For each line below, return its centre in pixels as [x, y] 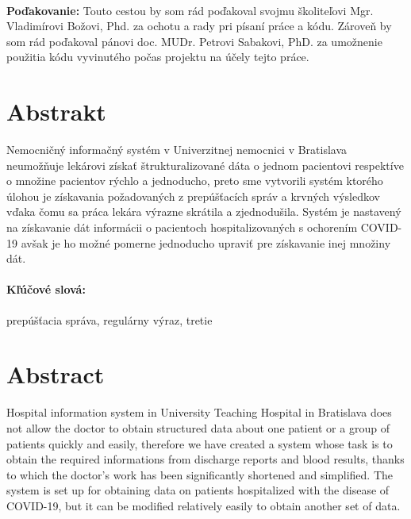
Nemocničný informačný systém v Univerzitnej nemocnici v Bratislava [177, 150]
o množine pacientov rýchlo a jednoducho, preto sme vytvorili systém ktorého [195, 181]
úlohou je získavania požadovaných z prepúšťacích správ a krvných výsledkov [193, 196]
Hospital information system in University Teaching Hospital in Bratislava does [199, 412]
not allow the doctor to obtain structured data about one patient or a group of [198, 427]
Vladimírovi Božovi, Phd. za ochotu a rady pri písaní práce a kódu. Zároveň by [199, 26]
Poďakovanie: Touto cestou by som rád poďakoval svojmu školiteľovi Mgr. [190, 10]
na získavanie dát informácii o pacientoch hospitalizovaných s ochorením [182, 227]
